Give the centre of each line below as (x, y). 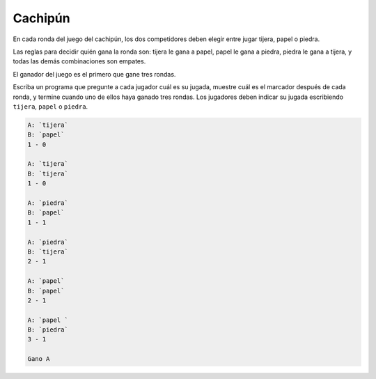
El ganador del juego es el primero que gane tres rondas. (94, 74)
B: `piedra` (48, 330)
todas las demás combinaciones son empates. (79, 61)
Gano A (39, 359)
